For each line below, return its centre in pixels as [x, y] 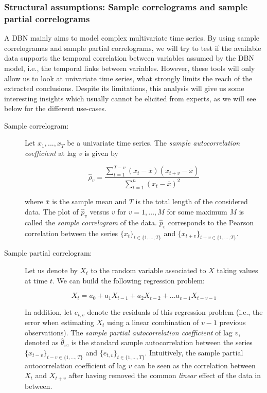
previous [233, 322]
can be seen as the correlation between [195, 365]
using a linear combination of [153, 322]
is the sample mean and [89, 201]
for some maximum [197, 211]
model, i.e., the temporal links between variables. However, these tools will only [130, 68]
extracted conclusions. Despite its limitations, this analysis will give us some [124, 88]
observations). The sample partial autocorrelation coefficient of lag [129, 332]
